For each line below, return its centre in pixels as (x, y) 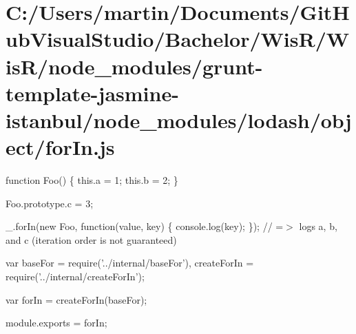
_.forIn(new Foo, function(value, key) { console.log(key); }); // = (145, 226)
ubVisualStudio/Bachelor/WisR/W (178, 39)
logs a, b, (318, 226)
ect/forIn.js (60, 147)
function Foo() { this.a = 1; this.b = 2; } (92, 180)
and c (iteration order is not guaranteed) (91, 239)
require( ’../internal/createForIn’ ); (75, 276)
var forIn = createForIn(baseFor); (76, 299)
